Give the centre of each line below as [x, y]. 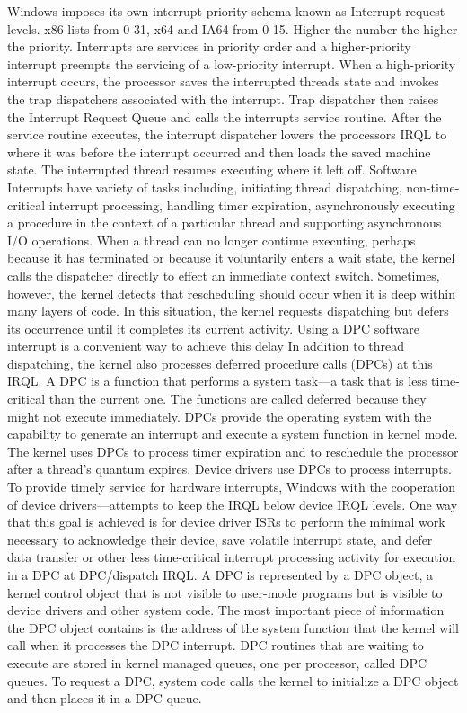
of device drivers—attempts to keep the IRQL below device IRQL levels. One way [233, 504]
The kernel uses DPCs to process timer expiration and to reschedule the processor [233, 451]
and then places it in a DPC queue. [105, 698]
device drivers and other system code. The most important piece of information [226, 610]
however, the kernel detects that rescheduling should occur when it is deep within [231, 293]
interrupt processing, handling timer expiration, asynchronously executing [252, 205]
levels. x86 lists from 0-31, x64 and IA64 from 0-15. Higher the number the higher [233, 28]
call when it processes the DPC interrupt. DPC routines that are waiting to [216, 645]
